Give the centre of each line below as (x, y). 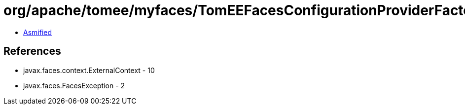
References (32, 51)
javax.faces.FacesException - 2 (74, 85)
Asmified (38, 32)
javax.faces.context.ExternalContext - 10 (89, 70)
